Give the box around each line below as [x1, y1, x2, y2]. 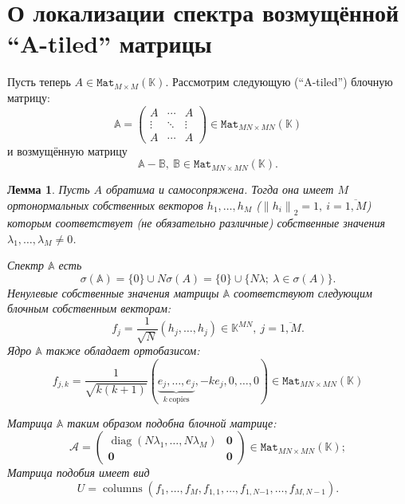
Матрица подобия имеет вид [7, 464, 150, 481]
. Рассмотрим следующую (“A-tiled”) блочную [165, 73, 393, 90]
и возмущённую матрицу [7, 142, 128, 159]
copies [169, 396, 190, 404]
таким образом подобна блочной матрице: [67, 414, 277, 431]
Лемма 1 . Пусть [7, 181, 90, 198]
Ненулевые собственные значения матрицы [7, 284, 219, 301]
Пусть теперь [7, 73, 71, 90]
